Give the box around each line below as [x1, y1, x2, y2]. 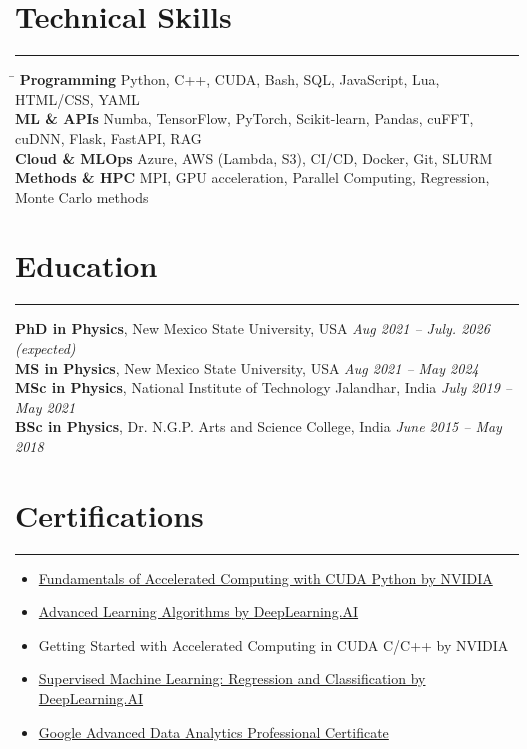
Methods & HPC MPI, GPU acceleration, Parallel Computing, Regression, [15, 167, 490, 188]
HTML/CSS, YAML [15, 88, 140, 109]
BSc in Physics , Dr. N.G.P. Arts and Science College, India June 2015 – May [15, 416, 502, 437]
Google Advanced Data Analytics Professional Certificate [38, 721, 389, 742]
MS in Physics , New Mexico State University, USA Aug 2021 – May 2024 [15, 357, 479, 378]
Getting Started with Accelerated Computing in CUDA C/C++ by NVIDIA [38, 634, 509, 655]
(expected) [15, 338, 76, 358]
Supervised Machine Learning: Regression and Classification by [38, 668, 426, 689]
